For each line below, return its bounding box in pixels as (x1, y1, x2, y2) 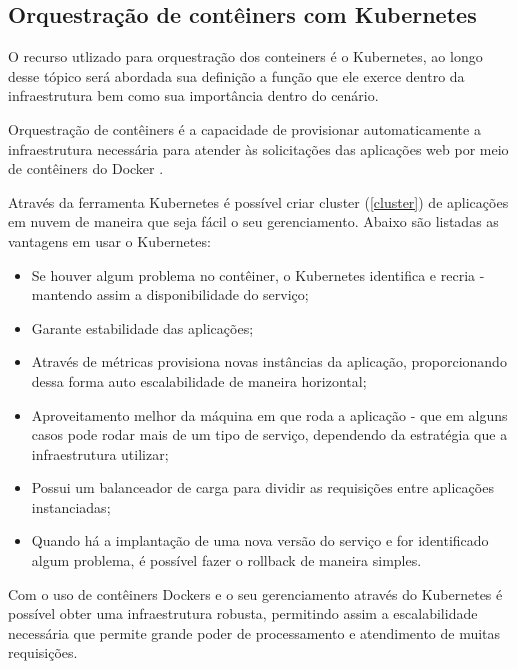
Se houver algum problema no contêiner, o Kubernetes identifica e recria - (31, 264, 485, 285)
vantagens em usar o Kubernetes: (8, 230, 211, 251)
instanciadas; (31, 496, 111, 517)
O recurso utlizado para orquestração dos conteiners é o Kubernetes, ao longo (8, 46, 483, 67)
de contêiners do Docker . (8, 158, 164, 179)
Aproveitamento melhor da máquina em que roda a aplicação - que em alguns (31, 404, 508, 425)
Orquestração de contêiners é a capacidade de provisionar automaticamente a (8, 118, 481, 139)
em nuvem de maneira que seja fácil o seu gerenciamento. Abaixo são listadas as (8, 211, 499, 232)
